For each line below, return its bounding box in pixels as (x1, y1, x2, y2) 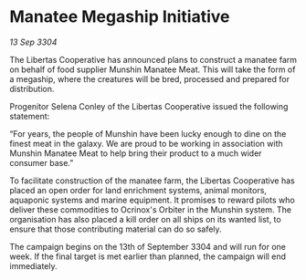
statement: (9, 110, 50, 121)
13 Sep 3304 (9, 36, 58, 47)
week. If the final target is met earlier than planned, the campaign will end (9, 251, 286, 262)
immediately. (9, 260, 58, 271)
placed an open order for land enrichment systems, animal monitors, (9, 184, 268, 195)
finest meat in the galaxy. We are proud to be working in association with (9, 138, 283, 149)
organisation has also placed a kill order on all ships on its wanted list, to (9, 213, 281, 224)
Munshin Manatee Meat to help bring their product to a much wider (9, 148, 262, 159)
